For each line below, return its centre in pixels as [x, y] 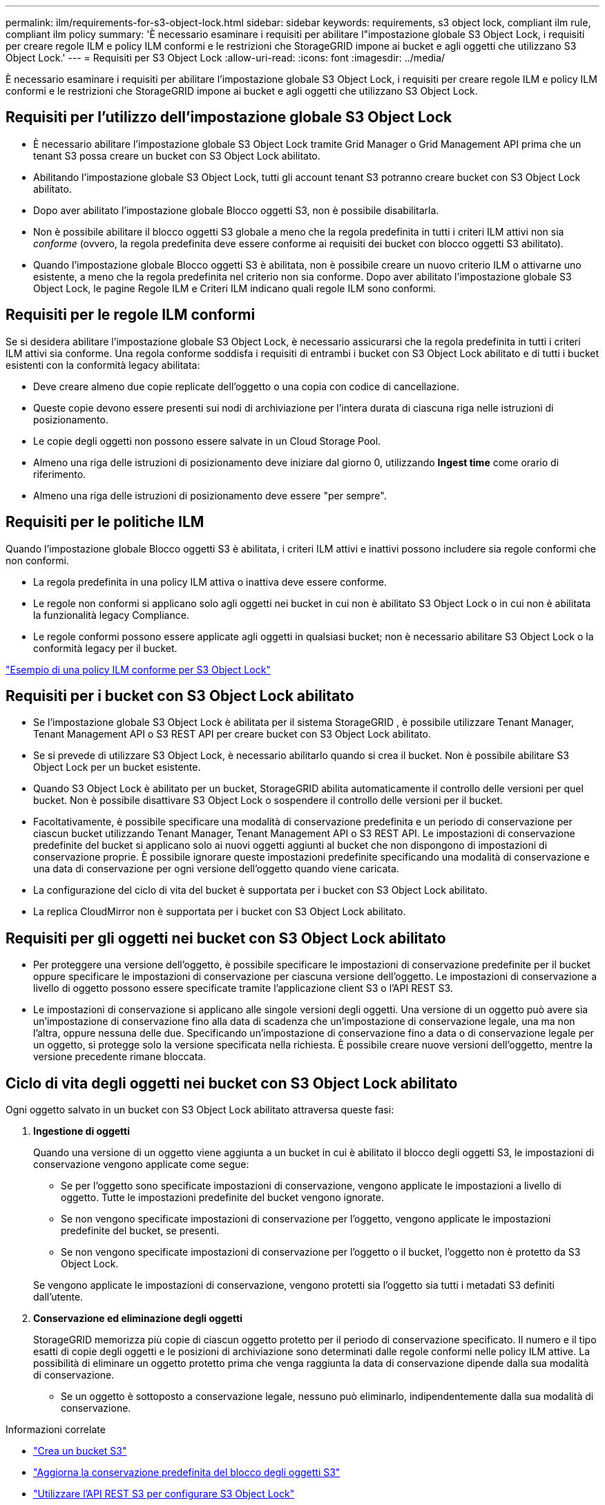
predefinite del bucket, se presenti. [140, 1231]
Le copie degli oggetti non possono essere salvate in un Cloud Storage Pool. [207, 441]
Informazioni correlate [56, 1430]
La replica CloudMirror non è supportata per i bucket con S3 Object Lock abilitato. [220, 912]
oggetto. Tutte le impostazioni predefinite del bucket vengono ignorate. [222, 1198]
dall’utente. [58, 1297]
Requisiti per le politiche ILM [105, 522]
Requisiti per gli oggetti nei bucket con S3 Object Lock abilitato [226, 938]
